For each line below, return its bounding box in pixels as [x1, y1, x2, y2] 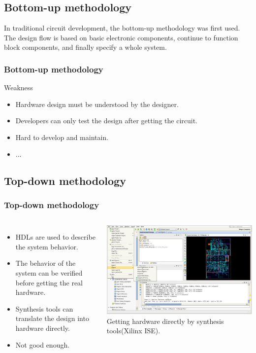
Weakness [4, 82, 33, 93]
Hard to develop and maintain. [15, 132, 109, 142]
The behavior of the [15, 258, 76, 268]
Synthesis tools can [15, 303, 73, 314]
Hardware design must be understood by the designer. [15, 99, 179, 109]
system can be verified [15, 267, 83, 278]
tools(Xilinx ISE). [106, 325, 160, 336]
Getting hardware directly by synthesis [106, 316, 224, 326]
